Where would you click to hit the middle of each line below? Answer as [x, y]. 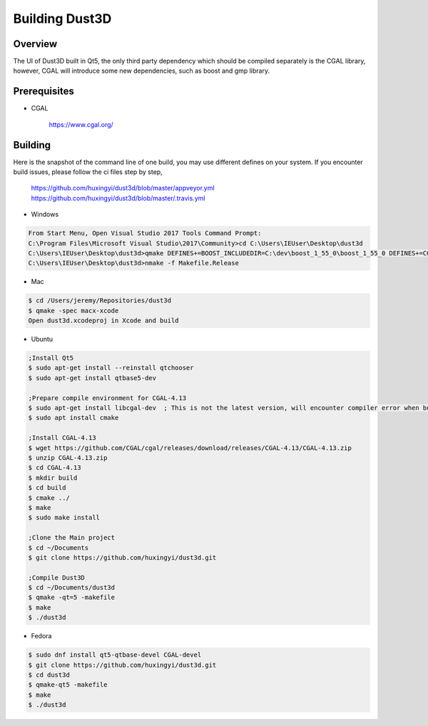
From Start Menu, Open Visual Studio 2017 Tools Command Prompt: [145, 233]
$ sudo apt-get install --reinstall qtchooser [111, 368]
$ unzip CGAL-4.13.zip [68, 457]
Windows [45, 215]
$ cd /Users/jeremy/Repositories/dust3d [100, 301]
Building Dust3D [62, 19]
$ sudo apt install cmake [73, 418]
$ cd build [47, 488]
